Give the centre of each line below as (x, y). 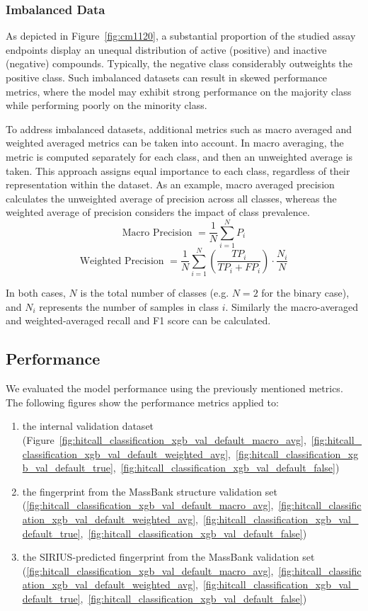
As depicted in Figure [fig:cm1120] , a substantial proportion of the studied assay (181, 36)
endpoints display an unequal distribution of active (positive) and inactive (166, 49)
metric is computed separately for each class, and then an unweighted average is (179, 156)
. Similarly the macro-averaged (292, 306)
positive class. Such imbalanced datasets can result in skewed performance (167, 77)
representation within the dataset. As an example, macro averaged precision (170, 184)
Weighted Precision (122, 261)
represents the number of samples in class (129, 306)
